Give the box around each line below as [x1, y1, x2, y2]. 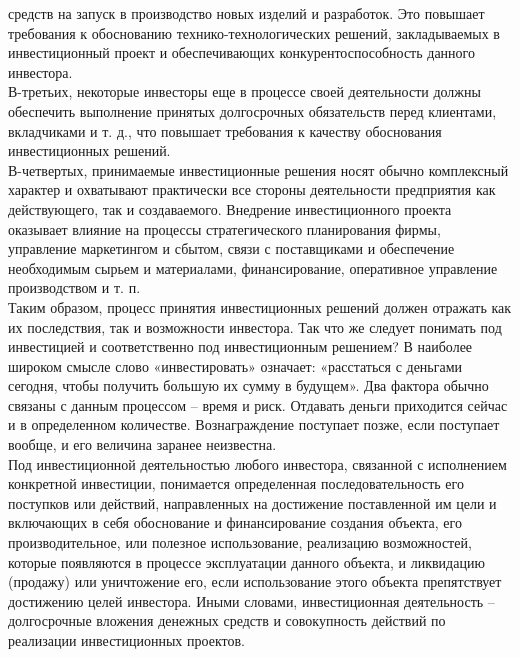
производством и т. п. [8, 277, 141, 298]
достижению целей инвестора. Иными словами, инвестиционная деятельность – [8, 590, 495, 611]
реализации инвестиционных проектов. [8, 630, 245, 650]
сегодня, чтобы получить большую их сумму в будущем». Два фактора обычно [8, 375, 489, 396]
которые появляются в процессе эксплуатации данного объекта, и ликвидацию [8, 551, 485, 572]
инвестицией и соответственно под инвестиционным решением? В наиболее [8, 336, 473, 357]
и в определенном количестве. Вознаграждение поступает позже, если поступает [8, 414, 500, 435]
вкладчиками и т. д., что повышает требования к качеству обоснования [8, 120, 442, 141]
